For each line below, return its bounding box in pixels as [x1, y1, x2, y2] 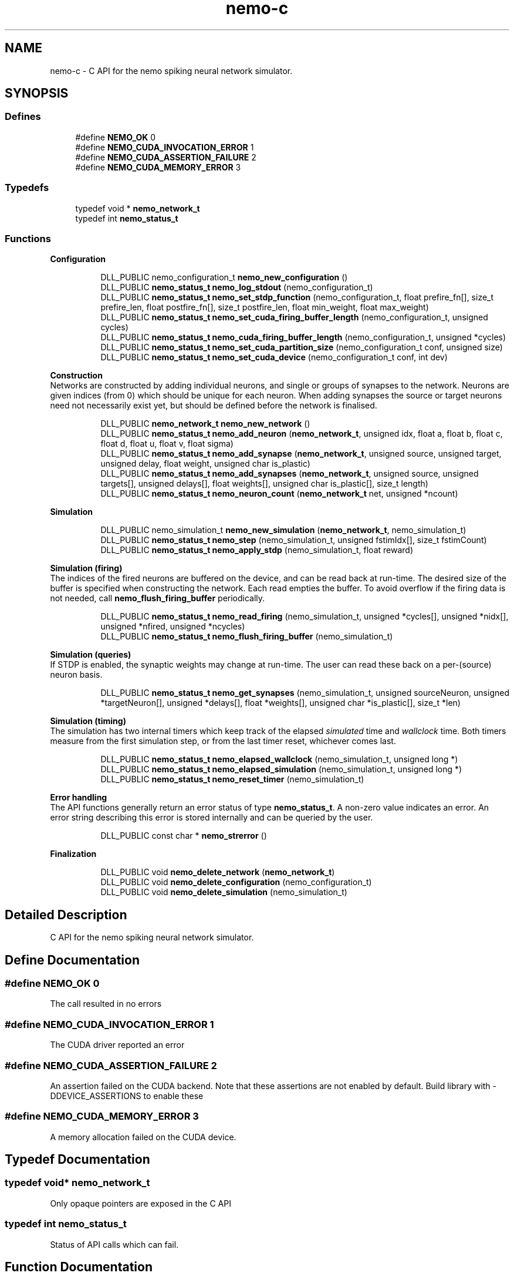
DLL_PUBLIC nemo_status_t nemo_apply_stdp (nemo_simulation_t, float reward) [100, 545, 413, 555]
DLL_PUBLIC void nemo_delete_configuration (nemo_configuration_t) [100, 877, 372, 887]
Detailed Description [5, 907, 127, 922]
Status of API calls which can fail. [50, 1239, 179, 1250]
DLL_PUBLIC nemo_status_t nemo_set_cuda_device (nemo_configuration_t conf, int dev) [100, 352, 448, 363]
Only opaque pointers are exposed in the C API [50, 1198, 231, 1208]
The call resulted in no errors [50, 999, 162, 1009]
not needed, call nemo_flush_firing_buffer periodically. [50, 593, 265, 604]
